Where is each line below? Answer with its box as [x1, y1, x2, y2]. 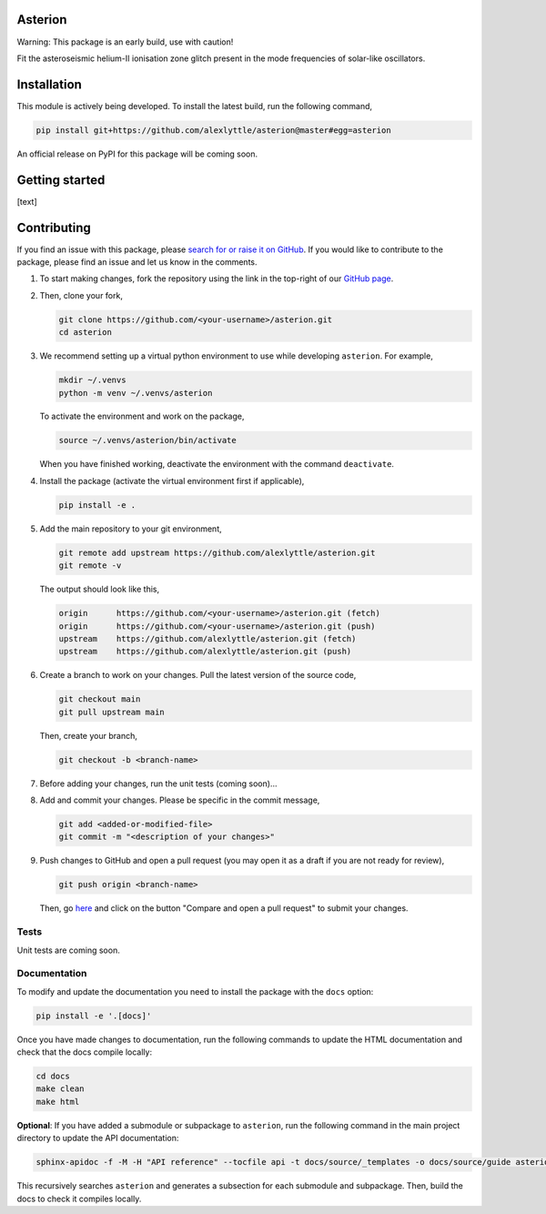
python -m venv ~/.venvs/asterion [58, 388, 213, 398]
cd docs [35, 1070, 70, 1081]
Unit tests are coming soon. [16, 945, 120, 956]
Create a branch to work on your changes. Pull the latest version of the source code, [39, 670, 357, 681]
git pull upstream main [58, 706, 166, 717]
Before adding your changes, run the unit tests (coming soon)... [39, 778, 278, 789]
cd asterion [58, 328, 113, 338]
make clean [35, 1084, 85, 1094]
